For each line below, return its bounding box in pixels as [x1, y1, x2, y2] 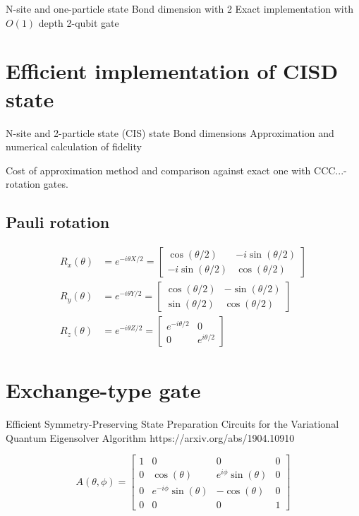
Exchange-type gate [6, 376, 201, 404]
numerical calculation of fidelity [6, 139, 142, 154]
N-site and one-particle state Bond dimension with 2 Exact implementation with [6, 1, 353, 16]
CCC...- [314, 162, 347, 177]
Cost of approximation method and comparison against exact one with [6, 162, 311, 177]
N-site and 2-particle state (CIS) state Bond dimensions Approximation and [6, 125, 334, 140]
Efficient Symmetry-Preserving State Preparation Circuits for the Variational [6, 416, 339, 431]
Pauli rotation [6, 211, 110, 233]
